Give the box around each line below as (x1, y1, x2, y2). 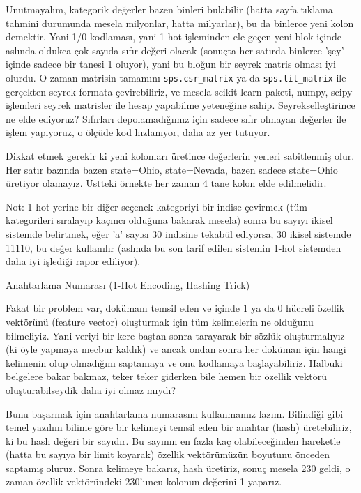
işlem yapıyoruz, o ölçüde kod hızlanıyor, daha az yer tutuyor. (6, 125, 270, 139)
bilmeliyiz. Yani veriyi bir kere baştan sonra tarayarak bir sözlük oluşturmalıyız (6, 328, 345, 342)
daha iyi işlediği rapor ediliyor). (6, 254, 141, 268)
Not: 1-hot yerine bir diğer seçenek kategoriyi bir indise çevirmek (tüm (6, 199, 307, 213)
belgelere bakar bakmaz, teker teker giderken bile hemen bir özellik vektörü (6, 369, 328, 384)
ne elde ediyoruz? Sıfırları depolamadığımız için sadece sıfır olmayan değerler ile (6, 111, 346, 126)
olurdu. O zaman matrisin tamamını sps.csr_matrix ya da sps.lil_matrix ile (6, 70, 346, 84)
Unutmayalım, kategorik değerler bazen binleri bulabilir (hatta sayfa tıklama (6, 2, 333, 16)
